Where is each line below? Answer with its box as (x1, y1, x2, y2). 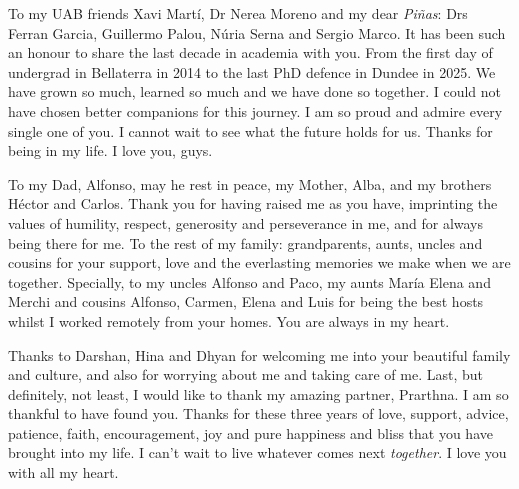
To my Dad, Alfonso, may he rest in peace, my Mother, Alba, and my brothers (8, 173, 492, 194)
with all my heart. (8, 462, 119, 483)
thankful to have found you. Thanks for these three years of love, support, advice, (8, 403, 509, 424)
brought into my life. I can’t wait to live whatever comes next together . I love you (8, 442, 507, 463)
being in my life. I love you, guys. (8, 140, 213, 161)
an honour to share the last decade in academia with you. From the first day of (8, 42, 493, 63)
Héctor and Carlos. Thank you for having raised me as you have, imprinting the (8, 193, 498, 214)
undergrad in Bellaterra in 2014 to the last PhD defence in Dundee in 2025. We (8, 61, 496, 82)
